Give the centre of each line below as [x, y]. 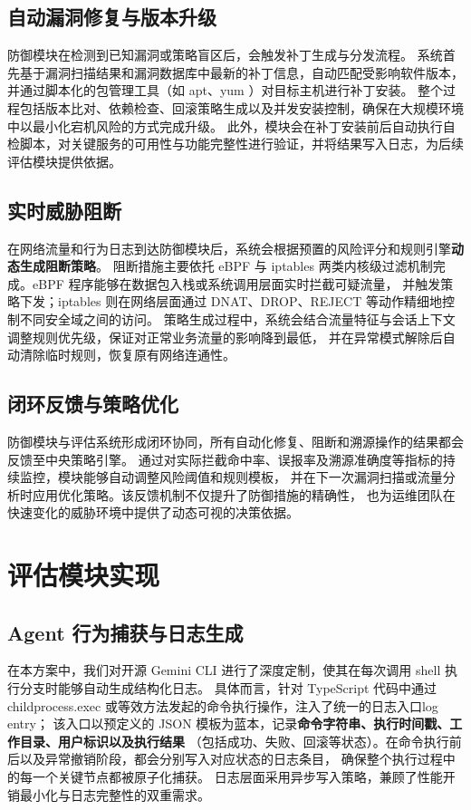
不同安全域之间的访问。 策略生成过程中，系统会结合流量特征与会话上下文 [237, 318]
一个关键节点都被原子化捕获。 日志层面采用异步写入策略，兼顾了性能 [237, 777]
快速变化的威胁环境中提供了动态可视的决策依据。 [153, 512]
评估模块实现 [84, 575]
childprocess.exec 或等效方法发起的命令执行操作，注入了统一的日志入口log [223, 705]
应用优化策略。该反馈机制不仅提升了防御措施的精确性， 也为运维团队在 [244, 494]
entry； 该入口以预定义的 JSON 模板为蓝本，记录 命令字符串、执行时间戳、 [229, 723]
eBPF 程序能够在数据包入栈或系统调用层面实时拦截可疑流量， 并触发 [236, 283]
